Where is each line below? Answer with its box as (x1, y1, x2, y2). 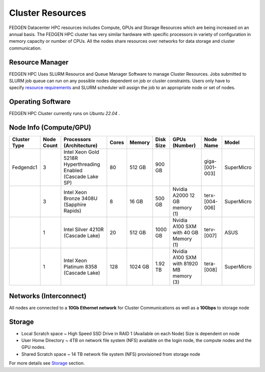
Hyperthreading (63, 161, 100, 168)
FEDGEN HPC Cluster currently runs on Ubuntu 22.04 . (9, 111, 120, 117)
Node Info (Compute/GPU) (9, 124, 91, 132)
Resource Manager (9, 58, 69, 66)
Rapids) (63, 207, 81, 214)
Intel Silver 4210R (63, 226, 104, 233)
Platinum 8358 (63, 263, 98, 270)
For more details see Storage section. (9, 360, 85, 366)
